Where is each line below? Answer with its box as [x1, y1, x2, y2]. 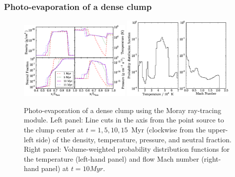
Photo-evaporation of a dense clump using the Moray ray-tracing [24, 105, 222, 115]
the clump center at [24, 124, 84, 135]
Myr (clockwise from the [131, 124, 206, 135]
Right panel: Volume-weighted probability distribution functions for [24, 144, 230, 154]
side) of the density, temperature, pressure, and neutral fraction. [36, 134, 232, 144]
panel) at [41, 163, 69, 174]
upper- [208, 124, 228, 135]
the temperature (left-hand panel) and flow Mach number [24, 153, 199, 164]
